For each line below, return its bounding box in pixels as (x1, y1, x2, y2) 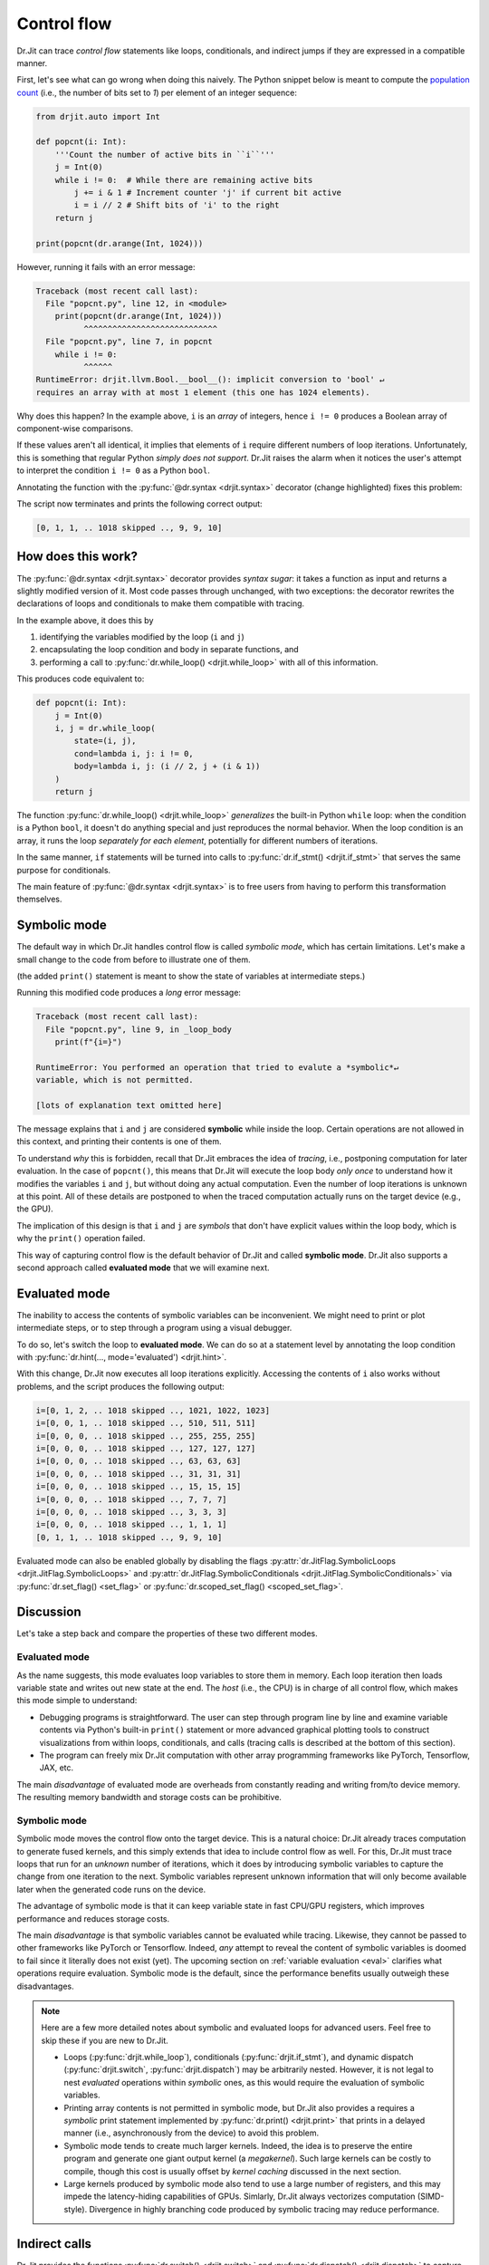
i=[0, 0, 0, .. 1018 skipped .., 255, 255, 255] (35, 1431, 256, 1441)
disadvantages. (16, 1981, 74, 1991)
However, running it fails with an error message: (16, 261, 196, 272)
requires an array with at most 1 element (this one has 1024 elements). (35, 387, 370, 398)
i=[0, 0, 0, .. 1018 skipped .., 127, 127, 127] (35, 1443, 256, 1453)
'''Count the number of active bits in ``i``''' (54, 149, 275, 159)
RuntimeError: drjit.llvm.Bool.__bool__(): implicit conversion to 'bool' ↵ (35, 374, 385, 385)
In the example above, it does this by (16, 614, 154, 625)
